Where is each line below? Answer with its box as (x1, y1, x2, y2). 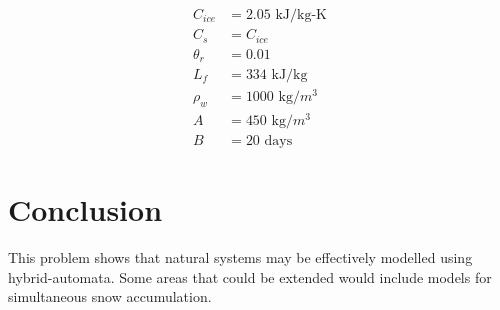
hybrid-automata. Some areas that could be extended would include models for (8, 266, 492, 287)
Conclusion (8, 189, 163, 230)
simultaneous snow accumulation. (8, 286, 212, 307)
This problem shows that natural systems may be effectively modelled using (8, 247, 473, 268)
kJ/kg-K (275, 8, 327, 23)
